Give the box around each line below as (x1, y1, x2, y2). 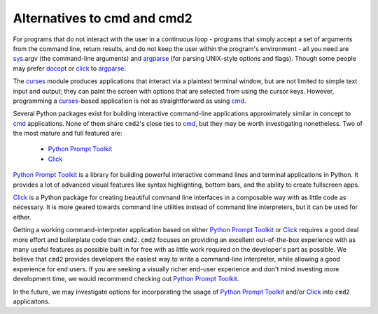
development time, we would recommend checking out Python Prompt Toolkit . (13, 275, 239, 283)
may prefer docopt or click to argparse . (13, 64, 126, 73)
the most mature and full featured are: (13, 129, 122, 138)
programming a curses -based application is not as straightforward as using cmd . (13, 97, 246, 105)
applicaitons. (13, 297, 50, 306)
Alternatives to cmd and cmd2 (13, 10, 192, 26)
